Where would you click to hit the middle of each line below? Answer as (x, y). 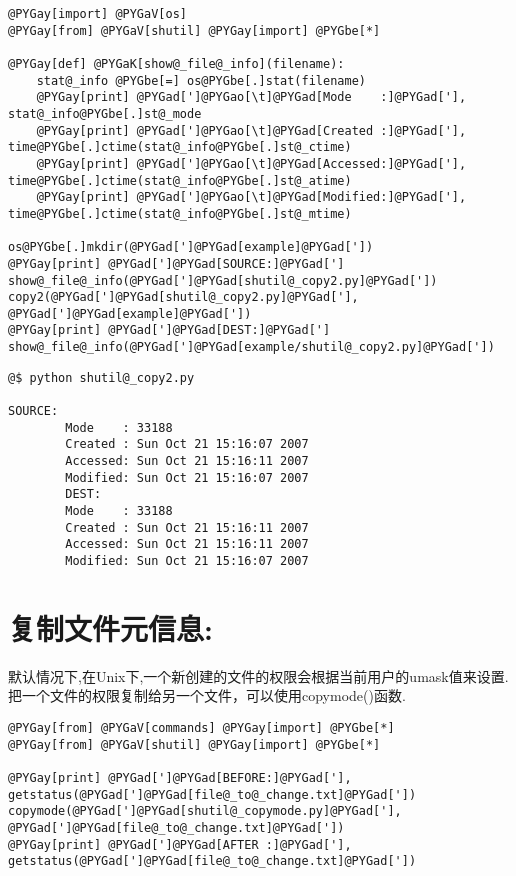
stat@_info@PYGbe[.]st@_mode (105, 113)
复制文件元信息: (110, 627)
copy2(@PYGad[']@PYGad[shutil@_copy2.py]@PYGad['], (183, 297)
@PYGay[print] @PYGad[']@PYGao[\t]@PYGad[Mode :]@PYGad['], (251, 97)
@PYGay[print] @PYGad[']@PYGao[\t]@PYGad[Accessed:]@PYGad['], (251, 163)
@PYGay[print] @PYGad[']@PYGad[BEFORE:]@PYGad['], (180, 777)
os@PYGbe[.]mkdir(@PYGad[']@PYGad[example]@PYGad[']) (191, 247)
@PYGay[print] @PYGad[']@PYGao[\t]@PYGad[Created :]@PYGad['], (251, 130)
